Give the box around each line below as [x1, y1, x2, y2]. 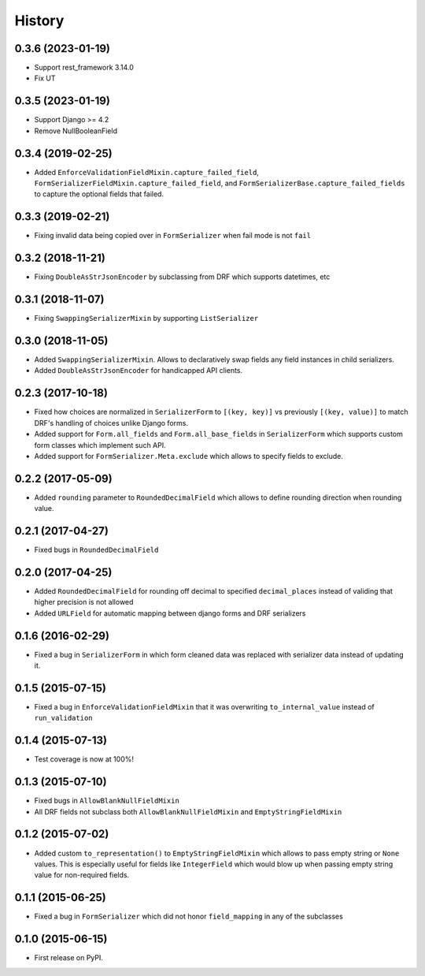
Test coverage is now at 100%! [34, 754, 134, 764]
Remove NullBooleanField [34, 126, 118, 136]
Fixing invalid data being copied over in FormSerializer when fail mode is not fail [34, 231, 311, 240]
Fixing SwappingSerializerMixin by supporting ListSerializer [34, 314, 259, 323]
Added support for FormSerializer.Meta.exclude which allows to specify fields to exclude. [34, 451, 344, 460]
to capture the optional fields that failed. [34, 189, 164, 199]
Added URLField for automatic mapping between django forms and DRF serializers [34, 608, 306, 618]
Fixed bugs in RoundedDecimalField [34, 545, 159, 555]
